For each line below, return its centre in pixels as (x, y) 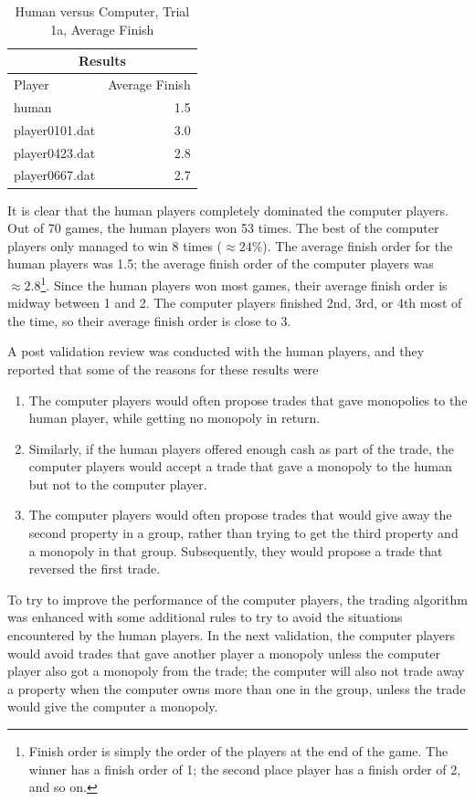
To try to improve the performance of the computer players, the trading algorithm (238, 599)
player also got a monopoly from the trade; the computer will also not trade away (236, 671)
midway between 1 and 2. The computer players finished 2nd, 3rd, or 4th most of (235, 303)
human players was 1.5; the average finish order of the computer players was (221, 263)
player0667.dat (55, 175)
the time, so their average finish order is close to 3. (149, 320)
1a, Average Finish (102, 29)
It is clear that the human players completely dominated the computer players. (228, 210)
